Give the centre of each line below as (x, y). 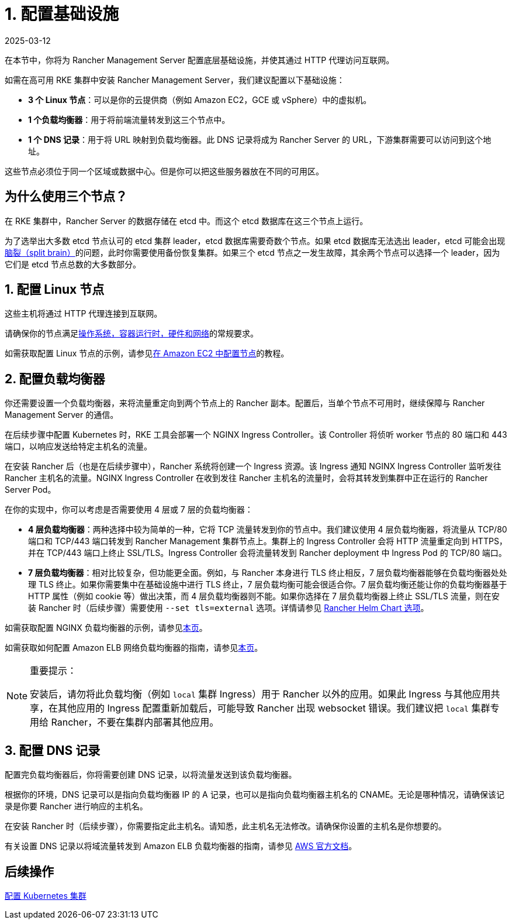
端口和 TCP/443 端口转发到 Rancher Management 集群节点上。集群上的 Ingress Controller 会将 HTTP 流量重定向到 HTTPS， (268, 541)
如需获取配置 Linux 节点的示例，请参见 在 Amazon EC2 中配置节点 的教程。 (147, 353)
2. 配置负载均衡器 (55, 379)
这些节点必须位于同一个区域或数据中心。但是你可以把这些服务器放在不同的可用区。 (164, 171)
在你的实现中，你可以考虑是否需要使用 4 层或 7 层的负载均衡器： (129, 510)
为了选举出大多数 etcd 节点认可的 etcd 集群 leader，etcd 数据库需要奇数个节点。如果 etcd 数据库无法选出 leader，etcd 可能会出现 (255, 241)
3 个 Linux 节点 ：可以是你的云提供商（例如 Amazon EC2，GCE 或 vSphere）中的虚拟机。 (200, 99)
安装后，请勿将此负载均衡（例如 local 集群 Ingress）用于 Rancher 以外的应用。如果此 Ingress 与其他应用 (260, 694)
